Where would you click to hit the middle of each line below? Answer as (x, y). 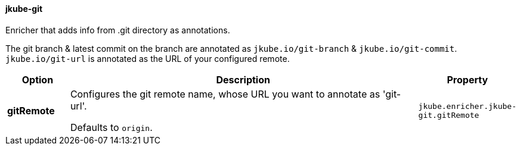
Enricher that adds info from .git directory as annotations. (118, 30)
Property (468, 79)
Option (38, 79)
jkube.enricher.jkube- (467, 106)
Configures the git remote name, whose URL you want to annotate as (225, 94)
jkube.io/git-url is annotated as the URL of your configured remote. (148, 58)
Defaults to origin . (111, 127)
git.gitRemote (449, 115)
